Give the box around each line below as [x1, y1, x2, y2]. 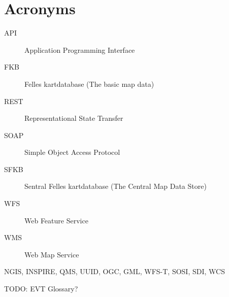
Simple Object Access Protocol [24, 147, 120, 157]
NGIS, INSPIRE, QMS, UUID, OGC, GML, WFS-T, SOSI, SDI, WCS [4, 266, 225, 277]
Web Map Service [24, 249, 79, 259]
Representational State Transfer [24, 113, 123, 123]
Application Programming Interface [24, 44, 135, 55]
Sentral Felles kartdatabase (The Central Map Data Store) [24, 181, 207, 191]
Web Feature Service [24, 215, 88, 225]
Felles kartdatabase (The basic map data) [24, 78, 154, 89]
